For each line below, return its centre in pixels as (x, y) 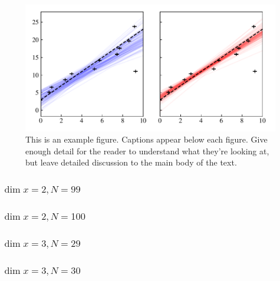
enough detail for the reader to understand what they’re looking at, (147, 151)
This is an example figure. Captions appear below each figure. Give (146, 139)
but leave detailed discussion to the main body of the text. (131, 162)
